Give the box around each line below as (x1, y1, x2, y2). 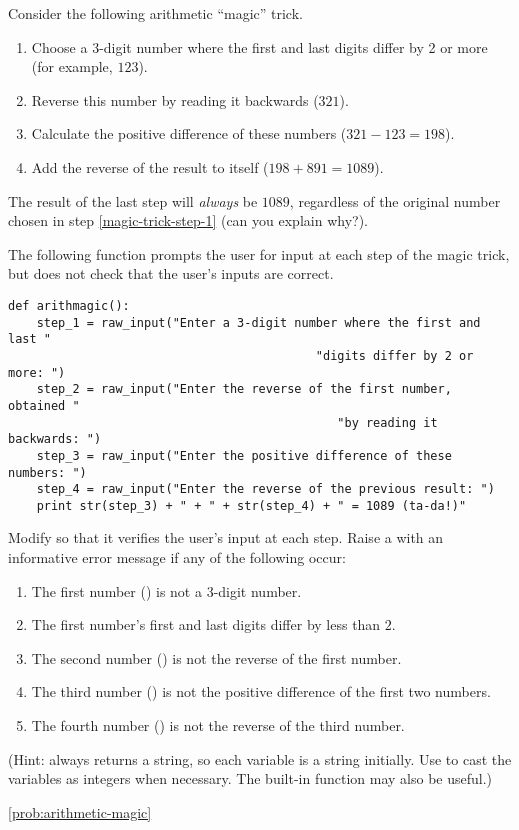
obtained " (8, 398, 80, 413)
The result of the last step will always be (8, 190, 258, 211)
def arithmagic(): (8, 298, 130, 313)
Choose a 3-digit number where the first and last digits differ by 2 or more (31, 36, 488, 57)
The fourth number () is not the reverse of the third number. (31, 715, 405, 736)
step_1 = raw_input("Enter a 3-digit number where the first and (36, 315, 481, 330)
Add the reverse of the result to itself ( (31, 156, 269, 177)
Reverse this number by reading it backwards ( (31, 89, 319, 110)
